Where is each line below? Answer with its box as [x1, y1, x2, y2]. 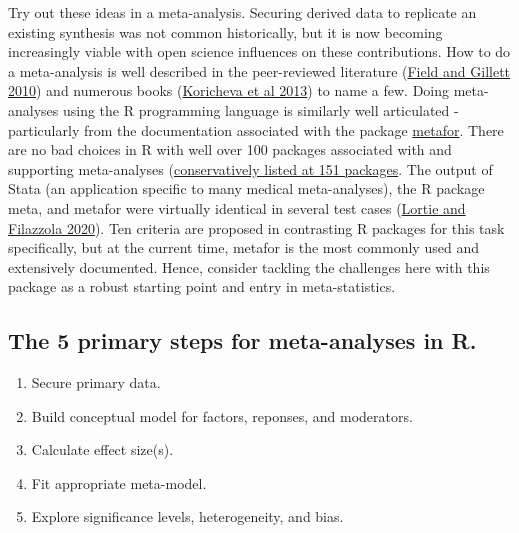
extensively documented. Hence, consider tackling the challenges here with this [8, 256, 490, 277]
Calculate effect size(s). [31, 439, 174, 460]
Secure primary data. [31, 372, 161, 393]
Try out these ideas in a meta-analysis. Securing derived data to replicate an [8, 2, 477, 22]
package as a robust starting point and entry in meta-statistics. [8, 276, 396, 297]
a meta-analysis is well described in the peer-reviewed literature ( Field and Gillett [8, 60, 511, 81]
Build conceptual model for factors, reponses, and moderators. [31, 405, 413, 426]
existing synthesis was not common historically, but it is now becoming [8, 21, 443, 42]
